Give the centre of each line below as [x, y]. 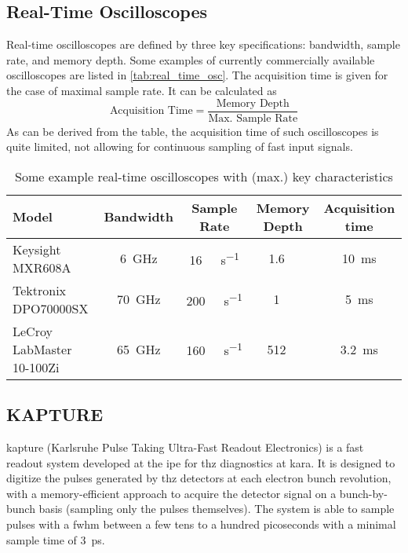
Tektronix [40, 290]
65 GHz [138, 349]
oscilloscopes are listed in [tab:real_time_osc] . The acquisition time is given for [197, 75]
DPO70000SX [51, 308]
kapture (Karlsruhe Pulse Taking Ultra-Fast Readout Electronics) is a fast [185, 447]
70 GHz [138, 299]
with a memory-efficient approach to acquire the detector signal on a [171, 493]
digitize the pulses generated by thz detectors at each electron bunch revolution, [199, 478]
